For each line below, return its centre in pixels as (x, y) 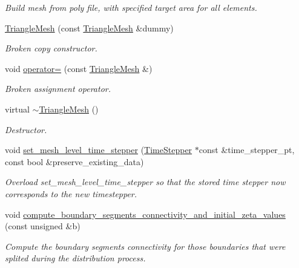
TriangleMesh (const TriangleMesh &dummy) (89, 28)
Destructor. (26, 129)
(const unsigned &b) (43, 226)
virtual (17, 109)
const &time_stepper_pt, (247, 150)
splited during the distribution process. (75, 258)
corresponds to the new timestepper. (71, 193)
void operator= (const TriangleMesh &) (79, 68)
